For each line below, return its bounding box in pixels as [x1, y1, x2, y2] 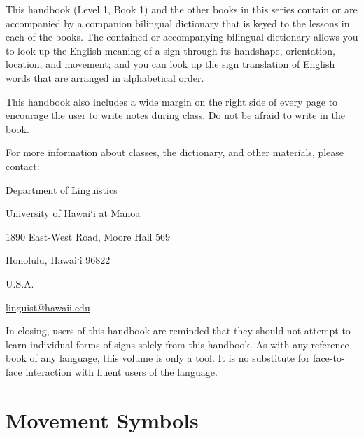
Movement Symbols [6, 405, 199, 434]
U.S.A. [6, 276, 34, 290]
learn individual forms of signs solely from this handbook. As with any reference [6, 337, 349, 351]
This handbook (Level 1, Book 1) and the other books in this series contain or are [6, 2, 358, 16]
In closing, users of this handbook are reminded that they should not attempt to [6, 323, 351, 338]
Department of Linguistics [6, 182, 118, 197]
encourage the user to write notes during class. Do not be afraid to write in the [6, 108, 345, 122]
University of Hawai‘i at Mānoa [6, 206, 141, 220]
